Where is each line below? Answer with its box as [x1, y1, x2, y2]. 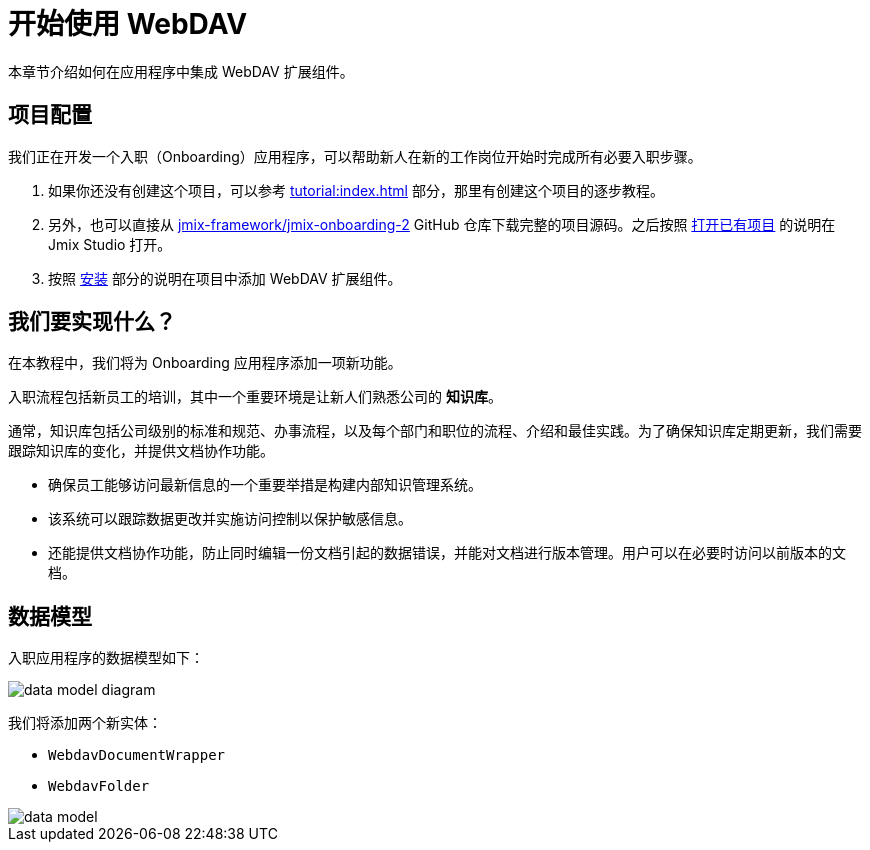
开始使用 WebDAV [8, 7, 248, 41]
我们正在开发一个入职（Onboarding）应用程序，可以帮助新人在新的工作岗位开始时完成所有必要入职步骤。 [8, 147, 702, 165]
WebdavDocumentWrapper [48, 747, 226, 764]
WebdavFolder [48, 778, 150, 795]
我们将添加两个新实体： [8, 714, 162, 732]
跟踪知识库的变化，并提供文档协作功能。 [8, 442, 274, 460]
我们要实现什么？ [8, 309, 176, 335]
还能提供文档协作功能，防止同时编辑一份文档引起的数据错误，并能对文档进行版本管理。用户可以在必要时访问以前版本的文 [48, 544, 846, 562]
